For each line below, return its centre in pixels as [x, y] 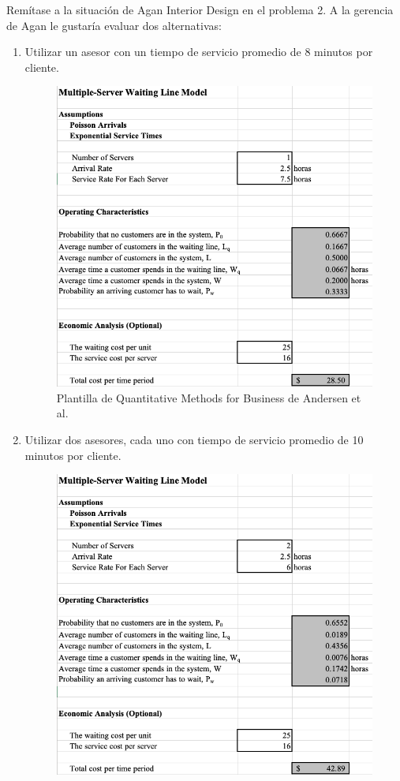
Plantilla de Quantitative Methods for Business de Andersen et [209, 397]
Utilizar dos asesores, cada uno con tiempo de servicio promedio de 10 [194, 440]
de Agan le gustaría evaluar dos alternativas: [114, 25]
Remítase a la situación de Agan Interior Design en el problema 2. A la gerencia [200, 9]
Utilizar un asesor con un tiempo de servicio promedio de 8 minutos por [199, 52]
